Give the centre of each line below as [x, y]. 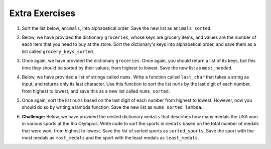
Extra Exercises [42, 13]
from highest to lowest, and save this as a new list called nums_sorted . [96, 91]
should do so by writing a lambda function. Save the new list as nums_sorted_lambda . [112, 107]
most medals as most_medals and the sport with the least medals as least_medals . [110, 138]
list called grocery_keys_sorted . [58, 51]
